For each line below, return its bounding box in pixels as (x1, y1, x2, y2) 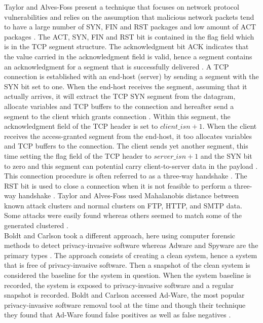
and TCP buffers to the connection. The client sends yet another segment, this (4, 140, 248, 151)
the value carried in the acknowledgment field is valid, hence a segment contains (4, 51, 252, 61)
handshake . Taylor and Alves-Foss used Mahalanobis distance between (18, 190, 239, 201)
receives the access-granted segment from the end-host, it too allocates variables (4, 130, 252, 141)
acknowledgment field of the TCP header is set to (4, 121, 158, 131)
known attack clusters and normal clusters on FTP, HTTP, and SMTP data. (4, 200, 242, 210)
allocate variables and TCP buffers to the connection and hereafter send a (4, 100, 234, 111)
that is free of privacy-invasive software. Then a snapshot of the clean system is (4, 260, 250, 270)
